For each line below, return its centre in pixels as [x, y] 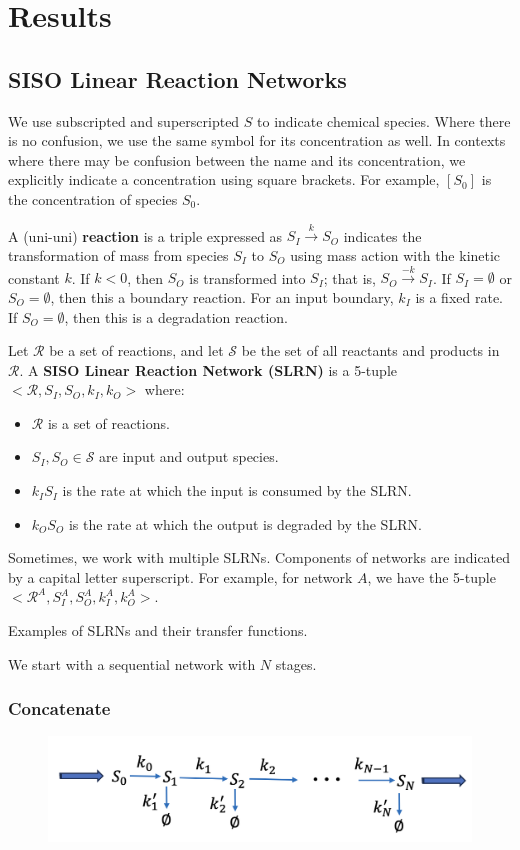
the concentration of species [93, 198]
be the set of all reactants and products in [370, 350]
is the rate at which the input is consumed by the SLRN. [237, 490]
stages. [296, 663]
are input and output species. [189, 456]
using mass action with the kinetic [395, 254]
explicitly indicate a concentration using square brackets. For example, [224, 179]
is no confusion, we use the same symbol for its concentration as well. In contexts [257, 140]
